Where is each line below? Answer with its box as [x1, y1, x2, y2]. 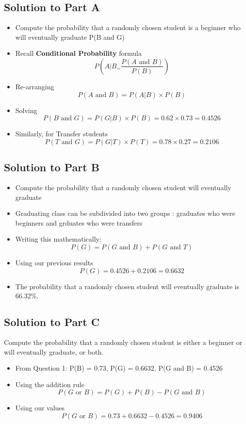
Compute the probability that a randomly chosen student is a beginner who [15, 22, 241, 33]
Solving [15, 105, 37, 115]
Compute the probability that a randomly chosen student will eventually [15, 182, 231, 192]
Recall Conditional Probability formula [15, 48, 142, 58]
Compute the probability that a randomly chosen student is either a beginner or [4, 337, 243, 347]
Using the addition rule [15, 379, 84, 389]
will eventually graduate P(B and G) [15, 32, 125, 42]
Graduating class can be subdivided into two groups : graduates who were [15, 208, 235, 218]
